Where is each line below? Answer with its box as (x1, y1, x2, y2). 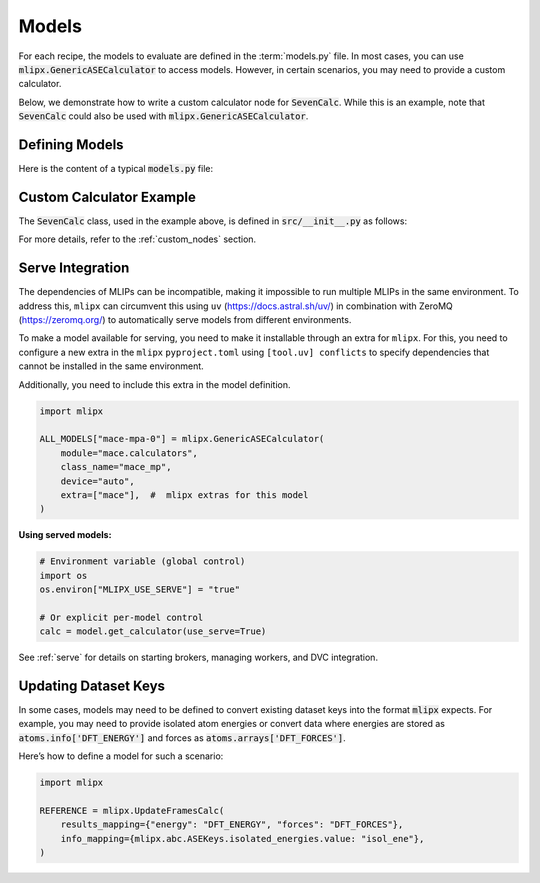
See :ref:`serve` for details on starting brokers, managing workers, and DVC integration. (18, 651, 379, 664)
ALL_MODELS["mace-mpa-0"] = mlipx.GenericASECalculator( (39, 433, 325, 445)
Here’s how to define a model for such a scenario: (18, 750, 224, 762)
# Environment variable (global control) (39, 556, 246, 567)
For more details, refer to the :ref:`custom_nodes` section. (18, 233, 257, 245)
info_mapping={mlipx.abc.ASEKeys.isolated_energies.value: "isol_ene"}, (60, 833, 425, 844)
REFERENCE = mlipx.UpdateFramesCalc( (39, 805, 225, 817)
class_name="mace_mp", (60, 461, 172, 473)
